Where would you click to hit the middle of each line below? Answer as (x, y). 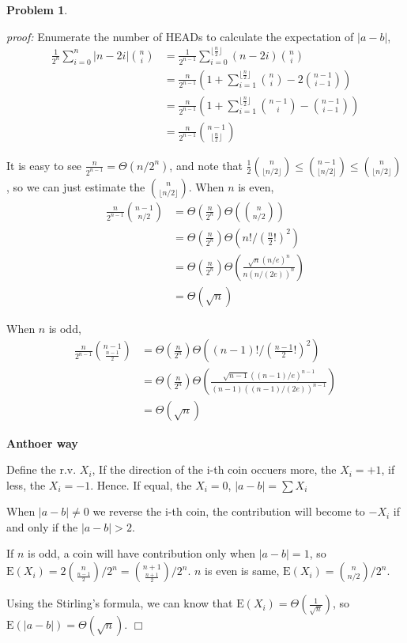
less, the (26, 484)
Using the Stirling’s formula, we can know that (120, 603)
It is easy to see (44, 165)
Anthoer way (42, 443)
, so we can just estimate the (76, 186)
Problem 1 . (37, 9)
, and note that (206, 165)
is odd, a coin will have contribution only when (141, 553)
